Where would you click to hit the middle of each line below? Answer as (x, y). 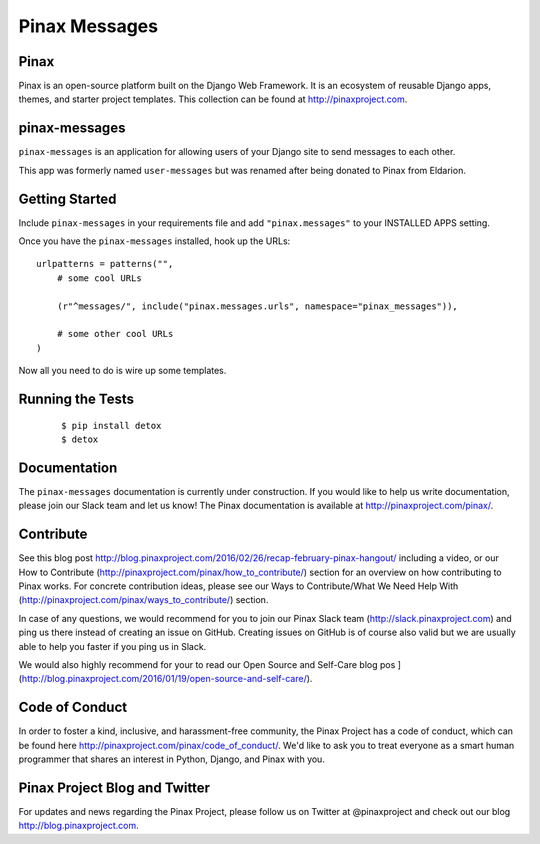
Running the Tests (76, 398)
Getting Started (67, 198)
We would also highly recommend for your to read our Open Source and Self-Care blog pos (207, 664)
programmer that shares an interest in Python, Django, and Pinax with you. (171, 759)
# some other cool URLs (115, 334)
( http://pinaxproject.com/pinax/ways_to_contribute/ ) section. (143, 600)
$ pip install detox (111, 425)
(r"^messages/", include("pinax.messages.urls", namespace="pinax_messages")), (257, 306)
